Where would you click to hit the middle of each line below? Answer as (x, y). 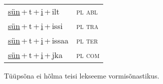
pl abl (87, 11)
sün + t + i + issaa (38, 40)
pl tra (87, 26)
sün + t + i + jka (35, 55)
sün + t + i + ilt (34, 11)
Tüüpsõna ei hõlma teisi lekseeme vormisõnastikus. (82, 75)
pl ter (87, 40)
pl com (88, 55)
